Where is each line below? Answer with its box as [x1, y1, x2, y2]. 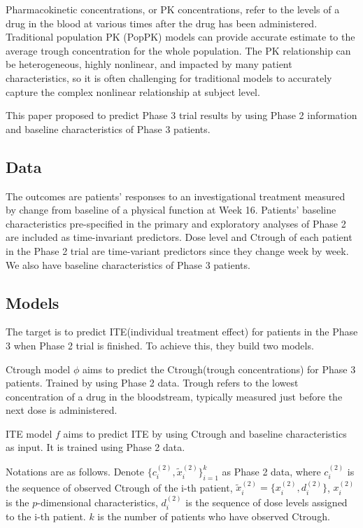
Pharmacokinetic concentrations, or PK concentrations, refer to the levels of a [6, 2, 340, 16]
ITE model [6, 426, 52, 440]
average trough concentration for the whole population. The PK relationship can [6, 43, 351, 57]
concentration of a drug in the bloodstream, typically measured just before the [6, 389, 343, 403]
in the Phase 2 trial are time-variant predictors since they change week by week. [6, 243, 349, 258]
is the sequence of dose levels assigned [185, 494, 348, 509]
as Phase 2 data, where [222, 464, 321, 478]
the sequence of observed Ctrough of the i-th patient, [6, 480, 233, 494]
